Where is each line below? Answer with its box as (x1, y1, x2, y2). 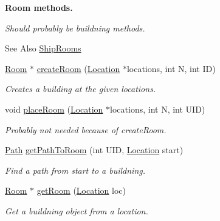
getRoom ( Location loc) (36, 184, 126, 197)
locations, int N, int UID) (110, 102, 205, 115)
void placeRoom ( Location (5, 102, 103, 115)
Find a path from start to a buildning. (5, 163, 145, 176)
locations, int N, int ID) (126, 62, 216, 74)
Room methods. (5, 1, 73, 13)
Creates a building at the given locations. (5, 82, 156, 95)
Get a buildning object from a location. (5, 204, 148, 217)
